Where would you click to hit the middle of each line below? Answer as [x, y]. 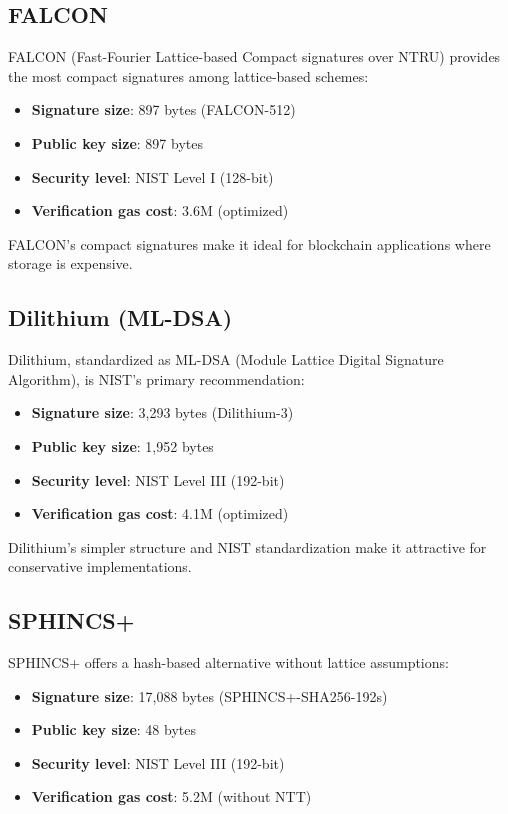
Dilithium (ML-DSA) [120, 317]
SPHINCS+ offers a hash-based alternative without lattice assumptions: [228, 662]
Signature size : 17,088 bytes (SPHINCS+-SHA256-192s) [209, 695]
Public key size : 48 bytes [113, 729]
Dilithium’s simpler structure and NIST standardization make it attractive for [247, 546]
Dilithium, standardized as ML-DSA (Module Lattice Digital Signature [226, 359]
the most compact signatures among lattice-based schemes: [188, 75]
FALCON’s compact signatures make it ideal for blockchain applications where [249, 243]
